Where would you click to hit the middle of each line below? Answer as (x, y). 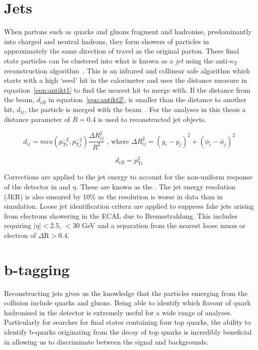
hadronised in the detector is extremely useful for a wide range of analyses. (118, 312)
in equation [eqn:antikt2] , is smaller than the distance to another (147, 99)
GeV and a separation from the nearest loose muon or (164, 225)
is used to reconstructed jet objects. (152, 119)
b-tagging (37, 269)
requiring (18, 225)
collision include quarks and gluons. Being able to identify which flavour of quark (128, 303)
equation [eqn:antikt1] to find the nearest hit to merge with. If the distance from (127, 89)
